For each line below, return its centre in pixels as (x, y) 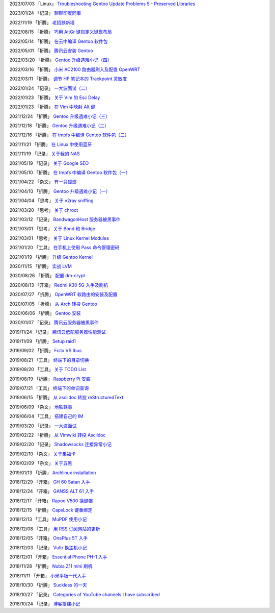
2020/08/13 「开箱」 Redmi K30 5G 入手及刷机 (59, 285)
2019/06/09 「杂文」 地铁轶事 (41, 407)
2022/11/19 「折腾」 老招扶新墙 (42, 22)
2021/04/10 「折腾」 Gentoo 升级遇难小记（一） (60, 191)
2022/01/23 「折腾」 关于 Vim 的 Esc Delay (55, 97)
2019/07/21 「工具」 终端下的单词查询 (49, 388)
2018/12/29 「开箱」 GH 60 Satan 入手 (50, 482)
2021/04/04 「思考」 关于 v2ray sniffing (51, 201)
